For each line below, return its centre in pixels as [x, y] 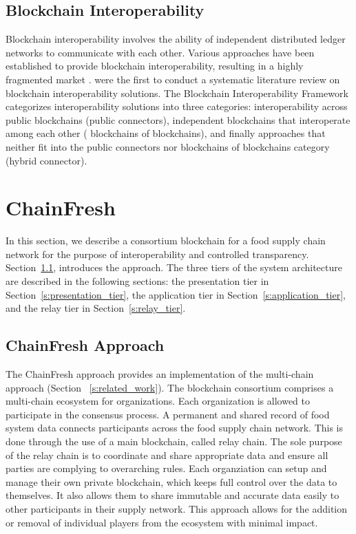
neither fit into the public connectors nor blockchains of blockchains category [168, 146]
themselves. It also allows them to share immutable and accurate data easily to [172, 495]
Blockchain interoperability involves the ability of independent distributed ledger [176, 39]
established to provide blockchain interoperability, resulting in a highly [155, 66]
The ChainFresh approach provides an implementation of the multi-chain [160, 374]
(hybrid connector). [46, 160]
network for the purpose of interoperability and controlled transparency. [157, 254]
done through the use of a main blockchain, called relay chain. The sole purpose [174, 441]
